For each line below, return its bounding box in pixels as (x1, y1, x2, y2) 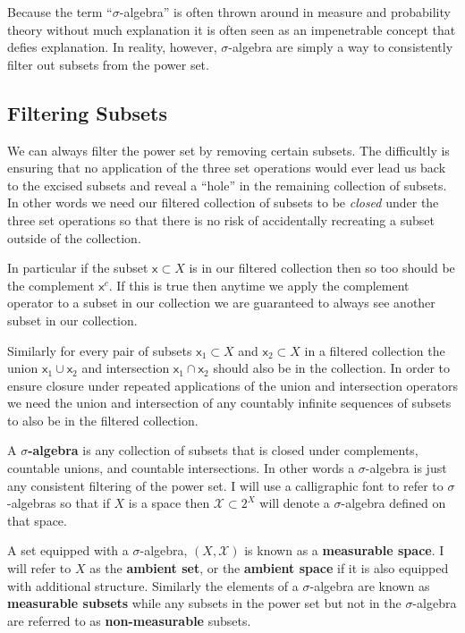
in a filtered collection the (304, 341, 445, 359)
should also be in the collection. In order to (213, 359, 451, 377)
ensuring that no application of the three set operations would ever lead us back (7, 158, 446, 177)
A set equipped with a (7, 541, 129, 560)
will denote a (259, 494, 330, 512)
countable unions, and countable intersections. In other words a (7, 459, 355, 477)
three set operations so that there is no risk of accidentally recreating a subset (7, 210, 435, 229)
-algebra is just (365, 459, 447, 477)
